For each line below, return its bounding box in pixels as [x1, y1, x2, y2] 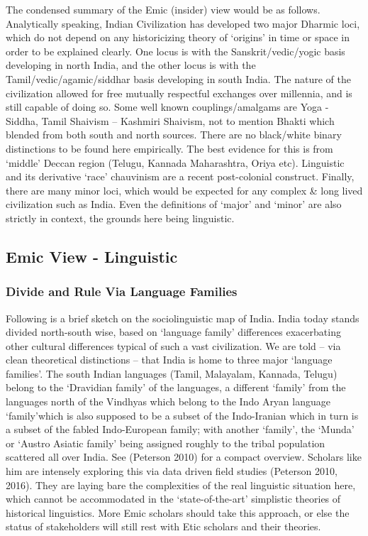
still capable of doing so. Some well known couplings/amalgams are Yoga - [6, 99, 329, 114]
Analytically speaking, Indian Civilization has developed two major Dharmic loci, [6, 16, 360, 31]
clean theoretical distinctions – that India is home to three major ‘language [6, 352, 333, 367]
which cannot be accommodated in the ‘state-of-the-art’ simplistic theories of [6, 491, 341, 506]
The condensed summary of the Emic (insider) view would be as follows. [6, 2, 320, 16]
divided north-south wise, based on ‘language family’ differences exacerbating [6, 324, 341, 339]
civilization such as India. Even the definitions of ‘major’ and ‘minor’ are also [6, 197, 342, 212]
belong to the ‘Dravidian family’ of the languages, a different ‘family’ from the [6, 380, 346, 395]
